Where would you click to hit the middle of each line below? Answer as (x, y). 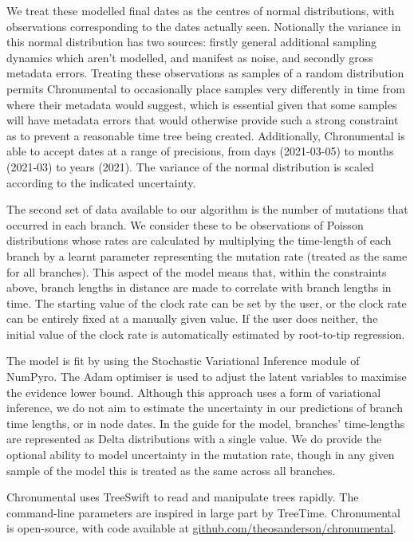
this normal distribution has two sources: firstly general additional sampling (191, 42)
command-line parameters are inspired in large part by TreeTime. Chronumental (203, 512)
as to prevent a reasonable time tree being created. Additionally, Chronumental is (206, 135)
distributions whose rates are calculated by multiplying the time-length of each (199, 240)
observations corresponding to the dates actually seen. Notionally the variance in (204, 26)
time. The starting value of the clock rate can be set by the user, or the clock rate (207, 302)
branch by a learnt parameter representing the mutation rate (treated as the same (207, 255)
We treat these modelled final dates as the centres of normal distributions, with (201, 10)
